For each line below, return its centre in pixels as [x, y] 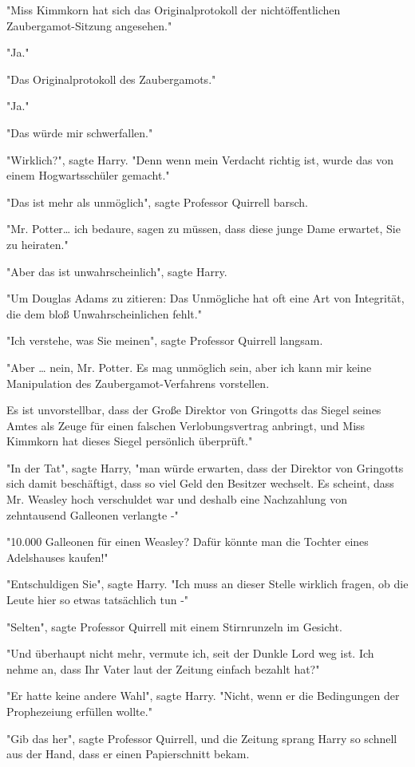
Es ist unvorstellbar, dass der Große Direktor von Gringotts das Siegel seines [194, 410]
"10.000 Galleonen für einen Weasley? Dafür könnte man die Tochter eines [188, 542]
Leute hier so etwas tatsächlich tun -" [98, 600]
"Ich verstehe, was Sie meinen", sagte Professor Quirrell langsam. [165, 340]
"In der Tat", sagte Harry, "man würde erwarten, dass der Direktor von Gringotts [205, 467]
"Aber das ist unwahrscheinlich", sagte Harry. [117, 271]
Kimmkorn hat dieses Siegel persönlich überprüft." [130, 441]
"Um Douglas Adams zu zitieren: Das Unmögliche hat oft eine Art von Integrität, [206, 298]
